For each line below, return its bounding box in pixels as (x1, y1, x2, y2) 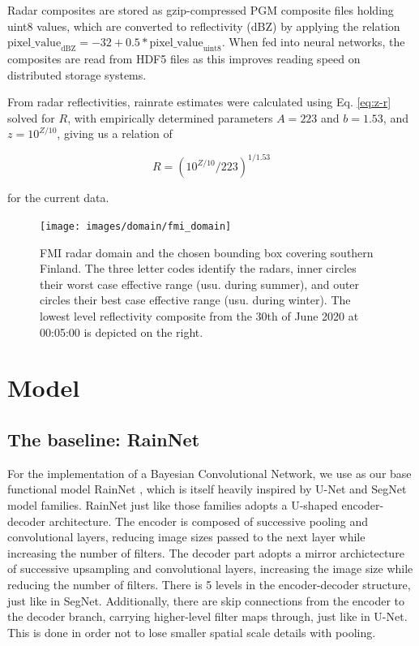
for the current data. (7, 189, 109, 206)
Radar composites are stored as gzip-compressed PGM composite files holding (7, 2, 394, 18)
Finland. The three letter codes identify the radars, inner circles (40, 260, 357, 277)
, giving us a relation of (57, 125, 173, 142)
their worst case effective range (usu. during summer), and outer (40, 275, 360, 292)
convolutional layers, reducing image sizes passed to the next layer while (7, 528, 366, 545)
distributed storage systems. (7, 66, 147, 83)
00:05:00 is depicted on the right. (40, 323, 203, 340)
